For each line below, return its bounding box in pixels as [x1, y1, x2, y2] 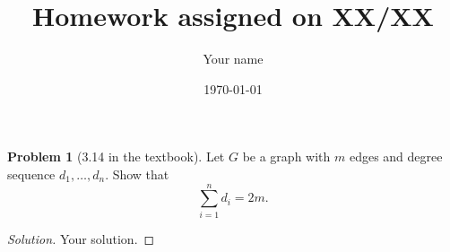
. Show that [105, 164, 169, 183]
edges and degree [349, 147, 443, 166]
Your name [203, 49, 264, 68]
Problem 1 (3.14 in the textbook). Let [7, 147, 225, 166]
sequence [7, 164, 56, 183]
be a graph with [242, 147, 331, 166]
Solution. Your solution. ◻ [7, 229, 155, 248]
